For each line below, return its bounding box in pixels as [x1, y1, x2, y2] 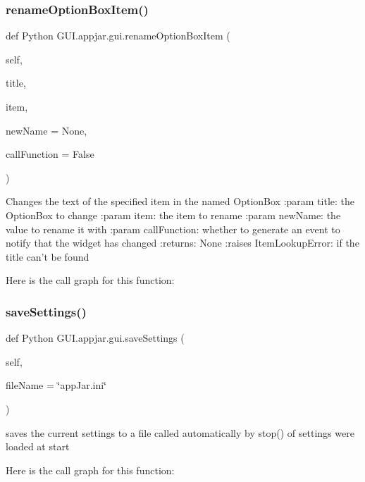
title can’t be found [6, 249, 89, 264]
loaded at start [6, 439, 70, 454]
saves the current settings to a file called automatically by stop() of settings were [6, 425, 354, 440]
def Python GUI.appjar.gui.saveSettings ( [6, 330, 185, 345]
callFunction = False [6, 147, 94, 161]
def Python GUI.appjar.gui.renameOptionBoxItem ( [6, 28, 230, 43]
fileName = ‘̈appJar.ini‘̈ [6, 378, 106, 393]
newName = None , [6, 123, 87, 137]
